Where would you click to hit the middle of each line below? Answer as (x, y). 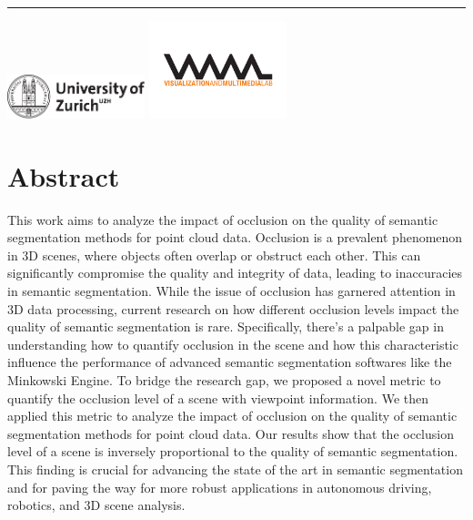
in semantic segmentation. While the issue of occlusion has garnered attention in (231, 290)
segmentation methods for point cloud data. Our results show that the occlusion (231, 433)
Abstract (64, 175)
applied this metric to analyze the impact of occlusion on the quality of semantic (232, 416)
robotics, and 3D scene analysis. (96, 505)
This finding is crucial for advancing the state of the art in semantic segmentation (235, 469)
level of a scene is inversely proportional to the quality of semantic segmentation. (233, 451)
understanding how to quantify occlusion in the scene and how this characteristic (233, 344)
